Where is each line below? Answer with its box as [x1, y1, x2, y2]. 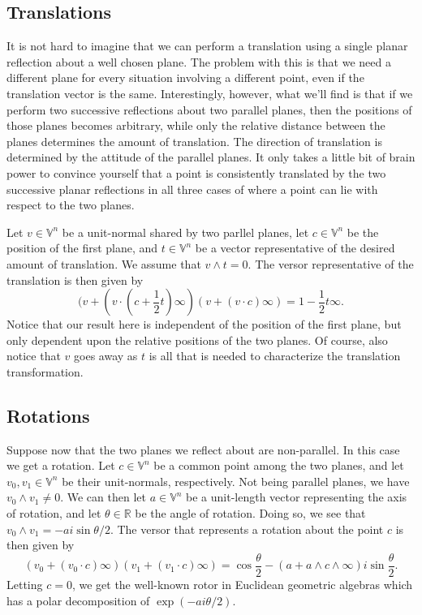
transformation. [6, 363, 84, 380]
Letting [6, 575, 43, 592]
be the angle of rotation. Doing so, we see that [135, 505, 366, 522]
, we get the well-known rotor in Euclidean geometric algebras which [71, 575, 413, 592]
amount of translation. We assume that [6, 255, 201, 272]
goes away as [74, 347, 138, 364]
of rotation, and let [6, 505, 101, 522]
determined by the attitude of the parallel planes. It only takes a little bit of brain [6, 148, 416, 166]
